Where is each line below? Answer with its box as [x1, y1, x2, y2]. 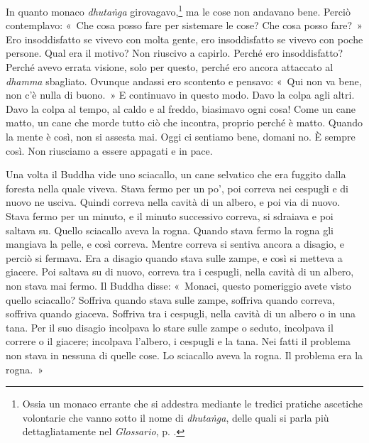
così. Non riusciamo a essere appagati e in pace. [6, 143, 213, 158]
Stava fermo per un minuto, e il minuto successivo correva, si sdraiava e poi [6, 208, 334, 223]
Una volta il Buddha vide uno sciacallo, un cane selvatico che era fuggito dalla [6, 167, 346, 182]
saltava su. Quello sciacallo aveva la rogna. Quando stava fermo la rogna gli [6, 222, 334, 237]
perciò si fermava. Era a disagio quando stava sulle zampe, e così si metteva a [6, 250, 343, 265]
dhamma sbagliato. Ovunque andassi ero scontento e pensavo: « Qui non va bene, [6, 73, 362, 88]
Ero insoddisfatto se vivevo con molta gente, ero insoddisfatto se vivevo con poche [6, 31, 363, 46]
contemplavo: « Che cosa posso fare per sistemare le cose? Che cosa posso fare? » [6, 18, 363, 33]
